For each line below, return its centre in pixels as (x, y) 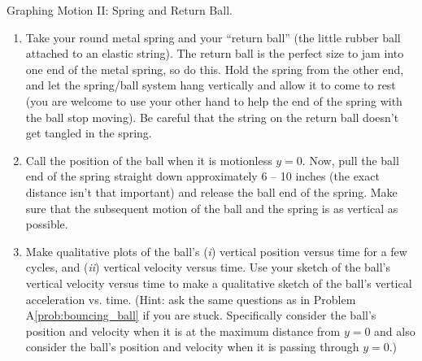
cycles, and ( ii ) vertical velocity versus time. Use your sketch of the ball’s (208, 267)
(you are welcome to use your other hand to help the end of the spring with (214, 100)
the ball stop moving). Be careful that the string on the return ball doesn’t (212, 117)
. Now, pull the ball (350, 160)
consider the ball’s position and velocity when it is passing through (192, 347)
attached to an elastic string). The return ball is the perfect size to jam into (215, 53)
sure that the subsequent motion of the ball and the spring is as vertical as (212, 208)
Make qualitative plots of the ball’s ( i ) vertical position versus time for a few (216, 251)
